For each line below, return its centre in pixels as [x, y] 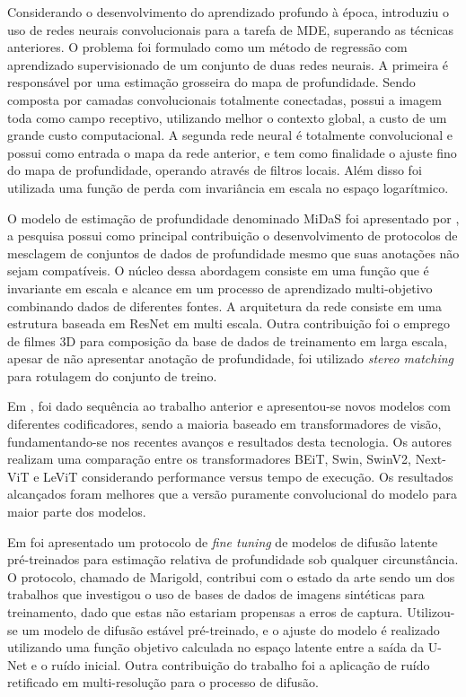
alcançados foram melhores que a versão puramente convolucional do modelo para [232, 494]
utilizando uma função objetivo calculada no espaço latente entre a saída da [216, 647]
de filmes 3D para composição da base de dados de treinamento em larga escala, [228, 340]
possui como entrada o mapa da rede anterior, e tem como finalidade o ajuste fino [232, 152]
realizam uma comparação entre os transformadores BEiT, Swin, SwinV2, [210, 459]
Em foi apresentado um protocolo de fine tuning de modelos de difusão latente [223, 541]
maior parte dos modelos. [77, 512]
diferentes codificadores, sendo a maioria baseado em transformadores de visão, [224, 424]
